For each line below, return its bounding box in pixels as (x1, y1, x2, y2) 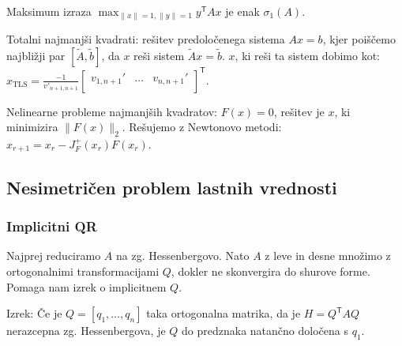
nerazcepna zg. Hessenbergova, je (6, 322, 166, 339)
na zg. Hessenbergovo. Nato (115, 247, 250, 264)
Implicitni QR (6, 216, 97, 236)
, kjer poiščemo (322, 31, 396, 47)
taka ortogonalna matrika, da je (146, 305, 301, 322)
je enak (225, 3, 260, 19)
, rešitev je (273, 103, 325, 119)
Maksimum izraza (6, 3, 92, 19)
